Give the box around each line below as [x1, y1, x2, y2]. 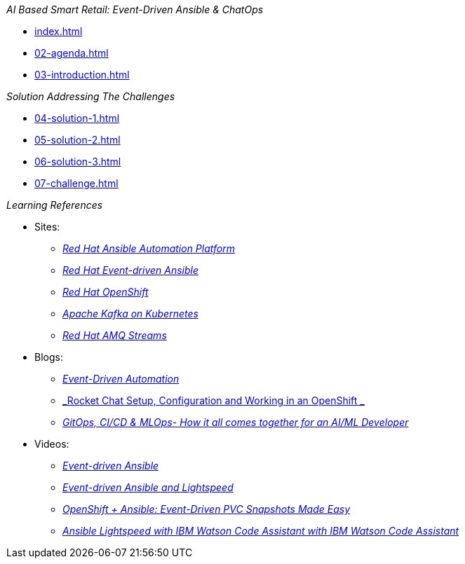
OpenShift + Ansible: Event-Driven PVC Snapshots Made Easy [62, 503, 350, 515]
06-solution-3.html [34, 156, 121, 167]
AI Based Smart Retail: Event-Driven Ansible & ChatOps [6, 4, 264, 15]
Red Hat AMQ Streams [62, 329, 167, 341]
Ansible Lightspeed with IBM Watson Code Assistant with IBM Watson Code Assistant [62, 525, 459, 537]
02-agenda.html [34, 47, 109, 59]
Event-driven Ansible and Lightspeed [62, 481, 234, 493]
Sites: [34, 221, 60, 233]
